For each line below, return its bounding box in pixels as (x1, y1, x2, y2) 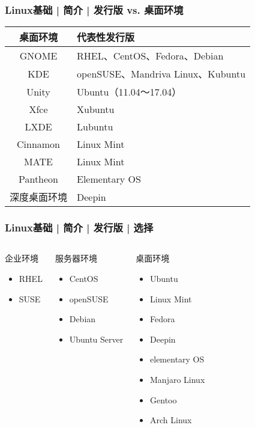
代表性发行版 (77, 30, 135, 44)
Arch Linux (150, 414, 192, 426)
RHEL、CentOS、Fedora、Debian (77, 49, 224, 63)
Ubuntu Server (69, 332, 124, 345)
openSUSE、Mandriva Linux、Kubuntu (77, 67, 246, 81)
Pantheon (18, 172, 59, 186)
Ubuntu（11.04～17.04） (77, 85, 182, 99)
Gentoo (150, 393, 177, 406)
